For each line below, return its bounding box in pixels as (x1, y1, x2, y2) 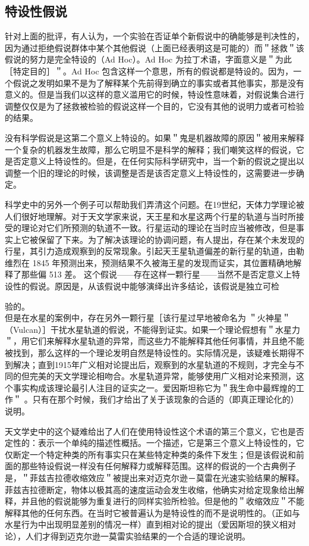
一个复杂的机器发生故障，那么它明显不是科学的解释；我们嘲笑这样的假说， (5, 143, 296, 155)
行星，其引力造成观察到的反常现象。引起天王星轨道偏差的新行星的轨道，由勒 (5, 245, 304, 257)
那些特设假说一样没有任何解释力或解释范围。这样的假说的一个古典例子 (21, 460, 296, 472)
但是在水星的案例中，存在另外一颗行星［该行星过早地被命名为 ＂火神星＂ (5, 311, 291, 324)
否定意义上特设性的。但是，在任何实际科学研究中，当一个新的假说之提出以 (12, 155, 304, 167)
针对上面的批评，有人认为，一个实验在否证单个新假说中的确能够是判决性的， (5, 30, 304, 42)
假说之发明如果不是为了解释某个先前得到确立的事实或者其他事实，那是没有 (12, 76, 304, 89)
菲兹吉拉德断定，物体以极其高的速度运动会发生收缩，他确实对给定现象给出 (5, 483, 296, 495)
